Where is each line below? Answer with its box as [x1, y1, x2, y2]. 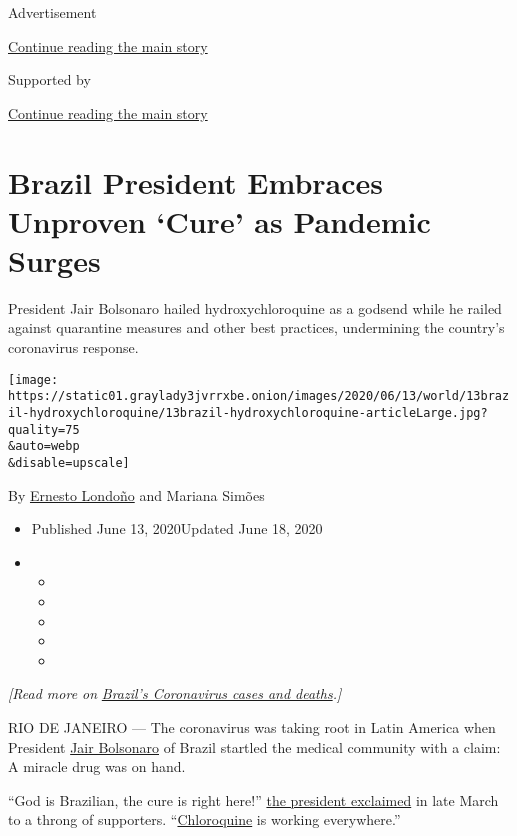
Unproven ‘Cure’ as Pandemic [8, 200, 431, 241]
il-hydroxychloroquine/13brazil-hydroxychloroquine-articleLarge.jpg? [8, 405, 488, 420]
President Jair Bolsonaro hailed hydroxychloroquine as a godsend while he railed [8, 297, 502, 318]
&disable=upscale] [8, 455, 130, 470]
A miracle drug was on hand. [8, 756, 186, 777]
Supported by [8, 69, 91, 90]
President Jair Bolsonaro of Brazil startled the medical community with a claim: [8, 736, 501, 757]
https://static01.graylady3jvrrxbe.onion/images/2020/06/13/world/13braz [8, 389, 510, 404]
